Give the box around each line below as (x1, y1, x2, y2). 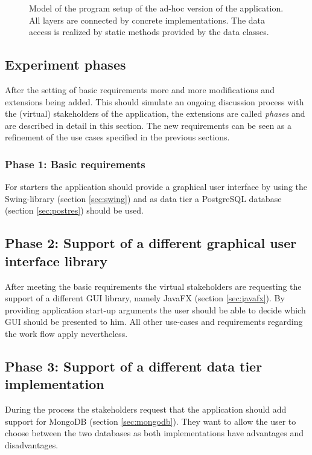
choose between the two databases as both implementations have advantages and (5, 427, 304, 439)
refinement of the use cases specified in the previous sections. (5, 131, 230, 143)
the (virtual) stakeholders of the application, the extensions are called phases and (5, 107, 305, 120)
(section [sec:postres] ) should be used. (5, 204, 144, 217)
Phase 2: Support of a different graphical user (5, 234, 297, 252)
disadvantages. (5, 438, 59, 451)
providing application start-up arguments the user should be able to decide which (5, 303, 306, 316)
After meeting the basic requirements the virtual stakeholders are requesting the (5, 280, 302, 292)
